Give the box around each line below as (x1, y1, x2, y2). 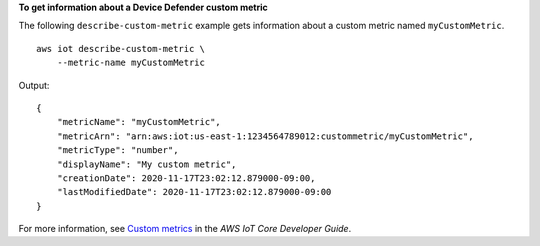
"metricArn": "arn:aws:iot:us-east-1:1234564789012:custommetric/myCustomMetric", (56, 130, 474, 142)
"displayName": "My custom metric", (56, 158, 237, 170)
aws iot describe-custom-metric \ (36, 43, 205, 54)
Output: (18, 79, 50, 91)
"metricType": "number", (56, 145, 179, 156)
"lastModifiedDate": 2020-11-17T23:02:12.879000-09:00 (56, 186, 332, 198)
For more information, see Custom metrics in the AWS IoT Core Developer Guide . (18, 223, 352, 235)
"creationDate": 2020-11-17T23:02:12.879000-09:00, (56, 172, 316, 184)
